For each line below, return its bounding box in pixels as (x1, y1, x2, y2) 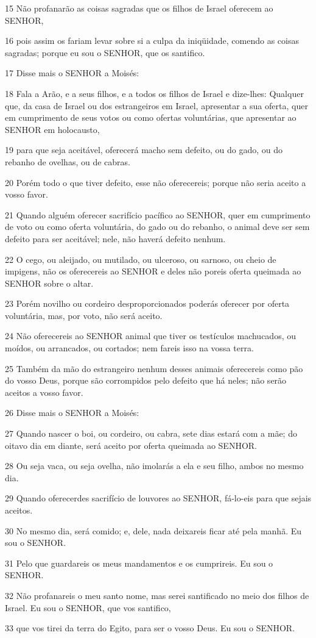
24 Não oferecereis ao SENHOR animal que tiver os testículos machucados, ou (5, 329, 297, 342)
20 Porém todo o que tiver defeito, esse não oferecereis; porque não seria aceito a (5, 176, 306, 188)
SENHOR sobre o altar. (5, 276, 94, 289)
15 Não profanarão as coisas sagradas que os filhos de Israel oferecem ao (5, 2, 273, 14)
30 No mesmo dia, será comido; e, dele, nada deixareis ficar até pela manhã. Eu (5, 524, 302, 537)
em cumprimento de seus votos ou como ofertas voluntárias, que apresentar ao (5, 111, 297, 124)
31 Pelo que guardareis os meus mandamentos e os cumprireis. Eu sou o (5, 556, 273, 569)
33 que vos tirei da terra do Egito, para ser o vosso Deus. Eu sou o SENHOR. (5, 622, 295, 634)
